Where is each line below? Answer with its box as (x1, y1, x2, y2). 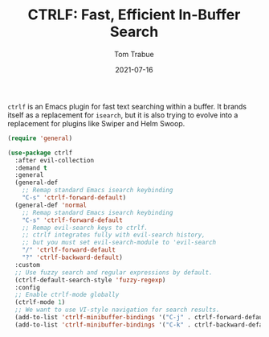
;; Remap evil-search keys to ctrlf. (22, 224, 149, 232)
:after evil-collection (14, 156, 94, 164)
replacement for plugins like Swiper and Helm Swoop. (7, 118, 185, 128)
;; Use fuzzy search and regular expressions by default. (14, 268, 214, 277)
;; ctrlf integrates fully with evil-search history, (22, 231, 206, 239)
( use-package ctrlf (7, 149, 73, 157)
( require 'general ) (7, 134, 73, 142)
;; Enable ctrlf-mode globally (14, 291, 120, 299)
